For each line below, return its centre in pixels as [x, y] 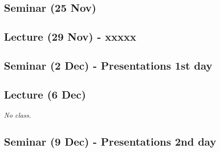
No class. [18, 114]
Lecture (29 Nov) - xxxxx [70, 37]
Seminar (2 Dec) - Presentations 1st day [108, 65]
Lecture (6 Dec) [45, 94]
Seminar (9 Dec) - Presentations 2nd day [110, 141]
